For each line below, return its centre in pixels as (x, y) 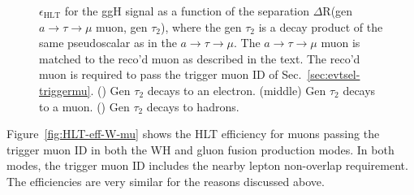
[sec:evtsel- (334, 74)
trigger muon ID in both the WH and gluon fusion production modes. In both (201, 149)
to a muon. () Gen (84, 106)
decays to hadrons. (193, 106)
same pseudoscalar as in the (108, 43)
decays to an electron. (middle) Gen (237, 90)
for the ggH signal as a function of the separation (187, 11)
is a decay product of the (321, 26)
